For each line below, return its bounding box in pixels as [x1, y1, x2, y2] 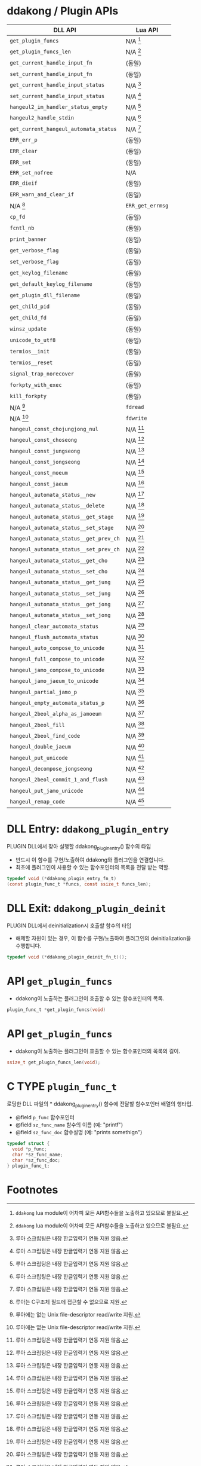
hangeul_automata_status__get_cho [10, 557, 108, 564]
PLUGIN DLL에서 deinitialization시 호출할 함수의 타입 [7, 922, 132, 929]
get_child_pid [10, 303, 50, 310]
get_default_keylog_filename [10, 280, 92, 288]
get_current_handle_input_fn [10, 59, 92, 66]
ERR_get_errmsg [125, 202, 169, 209]
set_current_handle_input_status [10, 93, 105, 99]
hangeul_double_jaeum [10, 743, 71, 750]
